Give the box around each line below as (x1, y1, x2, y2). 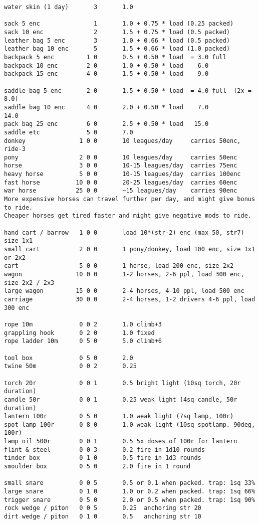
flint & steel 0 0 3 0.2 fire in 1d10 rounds (4, 446, 205, 453)
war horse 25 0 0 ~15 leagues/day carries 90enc (4, 187, 237, 195)
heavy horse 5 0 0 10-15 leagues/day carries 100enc (4, 170, 241, 178)
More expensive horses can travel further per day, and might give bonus (4, 196, 255, 203)
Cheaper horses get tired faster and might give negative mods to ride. (4, 212, 251, 220)
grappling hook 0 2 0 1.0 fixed (4, 329, 155, 336)
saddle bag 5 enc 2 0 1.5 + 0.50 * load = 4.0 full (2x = (4, 87, 251, 94)
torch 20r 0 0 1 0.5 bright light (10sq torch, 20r (4, 379, 241, 387)
